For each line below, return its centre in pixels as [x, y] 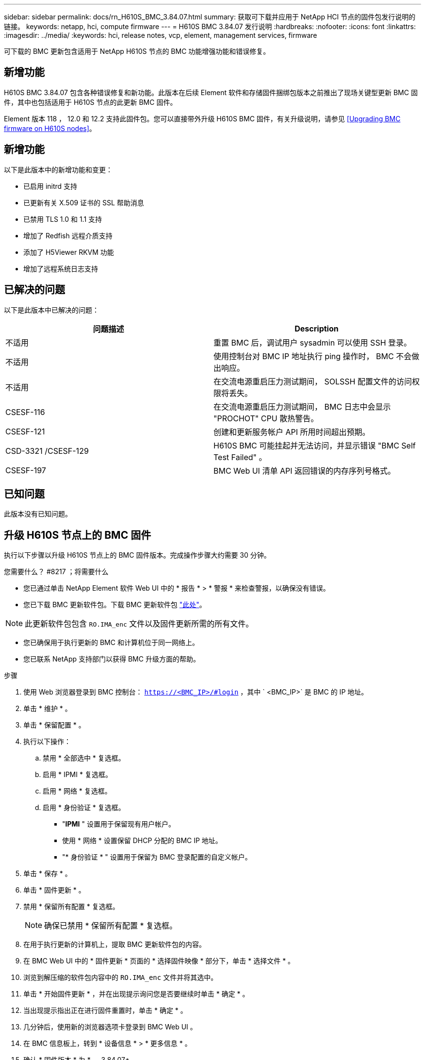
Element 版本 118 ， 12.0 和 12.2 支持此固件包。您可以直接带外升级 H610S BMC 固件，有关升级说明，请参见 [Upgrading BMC [202, 118]
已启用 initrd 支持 [50, 186]
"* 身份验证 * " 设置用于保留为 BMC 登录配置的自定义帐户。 [157, 857]
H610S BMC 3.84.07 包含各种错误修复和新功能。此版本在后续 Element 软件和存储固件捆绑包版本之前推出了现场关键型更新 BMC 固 [211, 92]
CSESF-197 [26, 470]
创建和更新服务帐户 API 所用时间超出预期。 [292, 432]
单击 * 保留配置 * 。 [54, 725]
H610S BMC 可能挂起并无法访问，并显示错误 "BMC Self [315, 445]
